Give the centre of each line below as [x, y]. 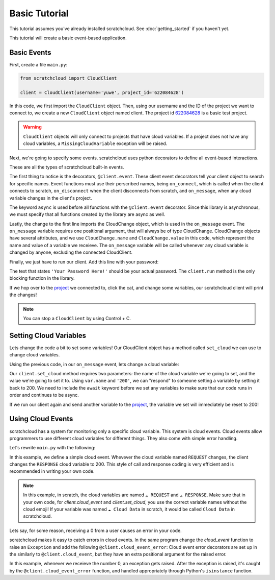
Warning [32, 127]
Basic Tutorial [39, 13]
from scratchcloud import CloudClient [68, 78]
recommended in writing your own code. [52, 471]
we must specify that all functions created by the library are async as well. [87, 214]
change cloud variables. [35, 355]
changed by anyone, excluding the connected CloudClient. [71, 252]
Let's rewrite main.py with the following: [52, 448]
